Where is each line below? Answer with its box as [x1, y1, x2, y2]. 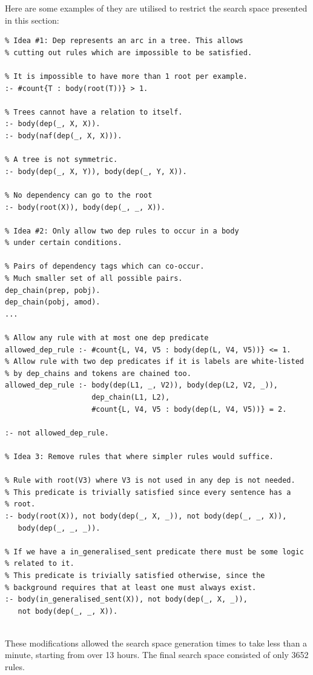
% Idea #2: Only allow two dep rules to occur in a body [5, 226, 239, 235]
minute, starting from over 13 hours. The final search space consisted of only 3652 [5, 648, 309, 661]
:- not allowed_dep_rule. [5, 428, 109, 437]
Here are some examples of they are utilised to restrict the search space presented [5, 2, 308, 14]
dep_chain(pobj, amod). [5, 298, 100, 307]
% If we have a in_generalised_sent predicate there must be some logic [5, 547, 304, 556]
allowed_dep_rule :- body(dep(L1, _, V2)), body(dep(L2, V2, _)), [5, 381, 278, 390]
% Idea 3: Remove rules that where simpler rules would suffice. [5, 452, 274, 461]
